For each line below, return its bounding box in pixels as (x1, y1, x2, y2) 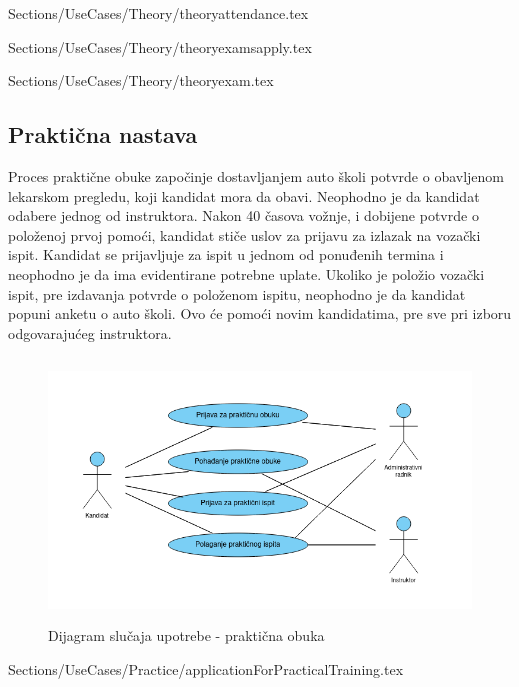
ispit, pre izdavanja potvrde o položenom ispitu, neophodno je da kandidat (8, 283, 466, 304)
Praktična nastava (8, 119, 198, 150)
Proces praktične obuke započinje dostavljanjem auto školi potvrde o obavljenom (8, 165, 505, 186)
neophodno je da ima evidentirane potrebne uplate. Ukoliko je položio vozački (8, 263, 485, 284)
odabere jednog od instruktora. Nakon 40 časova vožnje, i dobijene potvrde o (8, 205, 479, 226)
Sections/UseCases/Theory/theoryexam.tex (8, 70, 274, 91)
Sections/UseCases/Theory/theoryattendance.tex (8, 3, 309, 23)
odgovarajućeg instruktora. (8, 322, 172, 343)
